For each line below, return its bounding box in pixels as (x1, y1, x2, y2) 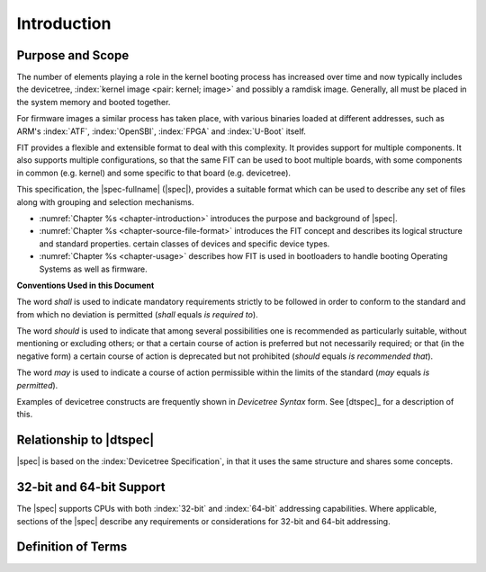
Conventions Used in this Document (16, 280, 155, 290)
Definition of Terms (16, 540, 128, 555)
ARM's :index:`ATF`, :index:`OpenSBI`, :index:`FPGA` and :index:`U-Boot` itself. (16, 126, 306, 137)
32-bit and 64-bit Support (16, 479, 166, 495)
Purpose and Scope (16, 48, 130, 63)
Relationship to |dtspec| (16, 433, 155, 448)
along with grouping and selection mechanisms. (16, 196, 194, 207)
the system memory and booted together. (16, 96, 171, 107)
